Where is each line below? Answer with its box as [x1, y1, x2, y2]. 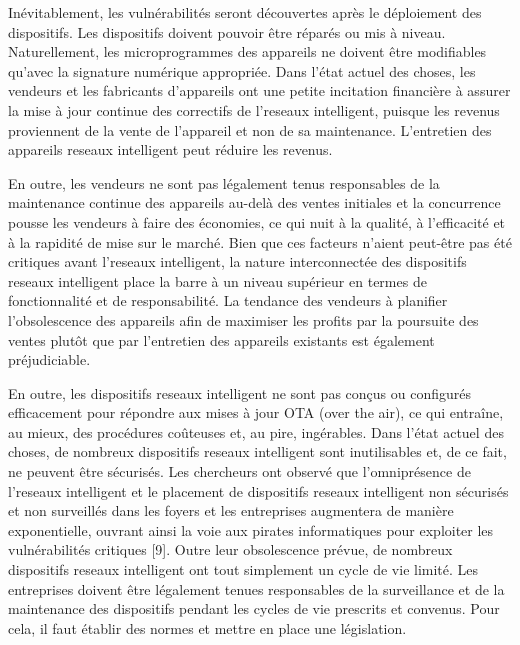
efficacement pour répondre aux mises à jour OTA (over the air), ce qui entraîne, [8, 402, 504, 423]
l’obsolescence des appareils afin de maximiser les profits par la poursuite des [8, 309, 479, 330]
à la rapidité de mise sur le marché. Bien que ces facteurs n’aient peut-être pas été [8, 231, 512, 252]
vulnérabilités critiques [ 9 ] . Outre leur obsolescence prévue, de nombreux [8, 539, 453, 560]
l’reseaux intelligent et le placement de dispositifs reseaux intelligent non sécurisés [8, 480, 509, 501]
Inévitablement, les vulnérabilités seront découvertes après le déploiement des [8, 2, 482, 22]
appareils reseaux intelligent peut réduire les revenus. [8, 139, 333, 160]
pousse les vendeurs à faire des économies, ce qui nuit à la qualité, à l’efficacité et [8, 211, 506, 232]
